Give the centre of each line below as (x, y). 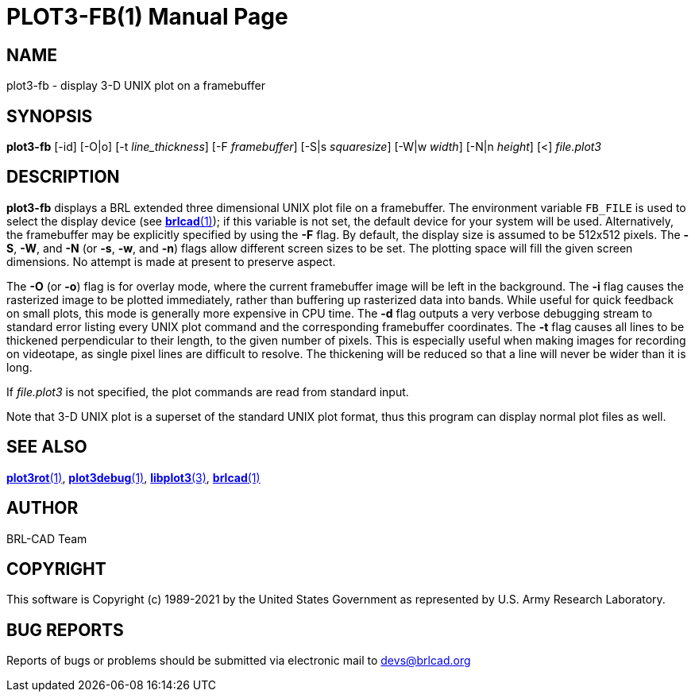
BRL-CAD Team (47, 538)
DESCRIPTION (63, 177)
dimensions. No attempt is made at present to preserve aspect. (171, 261)
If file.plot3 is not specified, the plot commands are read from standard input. (208, 391)
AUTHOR (42, 508)
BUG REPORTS (65, 630)
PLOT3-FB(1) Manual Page (147, 17)
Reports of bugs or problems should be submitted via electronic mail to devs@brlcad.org (239, 661)
